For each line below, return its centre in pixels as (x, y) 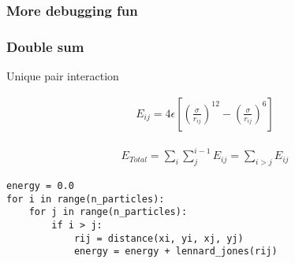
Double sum (45, 46)
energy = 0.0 (40, 186)
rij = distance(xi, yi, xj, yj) (159, 238)
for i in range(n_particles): (86, 199)
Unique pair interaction (63, 76)
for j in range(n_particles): (108, 212)
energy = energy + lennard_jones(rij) (176, 252)
